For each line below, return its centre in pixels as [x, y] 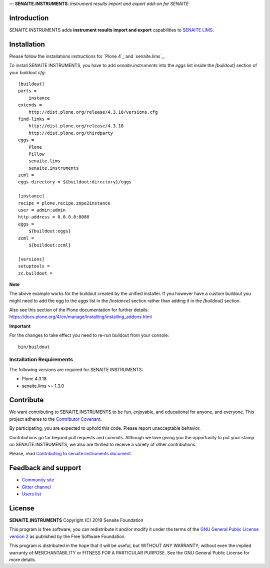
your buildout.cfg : [27, 72]
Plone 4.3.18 [34, 379]
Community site [38, 480]
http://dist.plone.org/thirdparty [71, 133]
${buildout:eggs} [49, 231]
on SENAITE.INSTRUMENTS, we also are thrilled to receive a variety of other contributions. [103, 445]
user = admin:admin [42, 210]
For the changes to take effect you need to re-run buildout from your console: [89, 335]
